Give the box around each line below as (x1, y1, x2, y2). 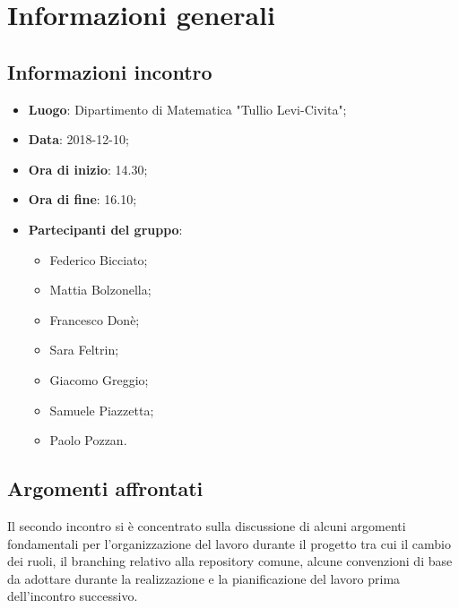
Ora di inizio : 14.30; (28, 159, 148, 178)
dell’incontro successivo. (7, 587, 138, 605)
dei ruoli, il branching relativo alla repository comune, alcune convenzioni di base (7, 552, 453, 570)
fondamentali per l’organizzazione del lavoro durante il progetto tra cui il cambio (7, 534, 451, 552)
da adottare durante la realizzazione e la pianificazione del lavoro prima (7, 569, 401, 587)
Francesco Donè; (49, 310, 140, 329)
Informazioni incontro (7, 57, 212, 85)
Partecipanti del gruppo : (28, 219, 183, 238)
